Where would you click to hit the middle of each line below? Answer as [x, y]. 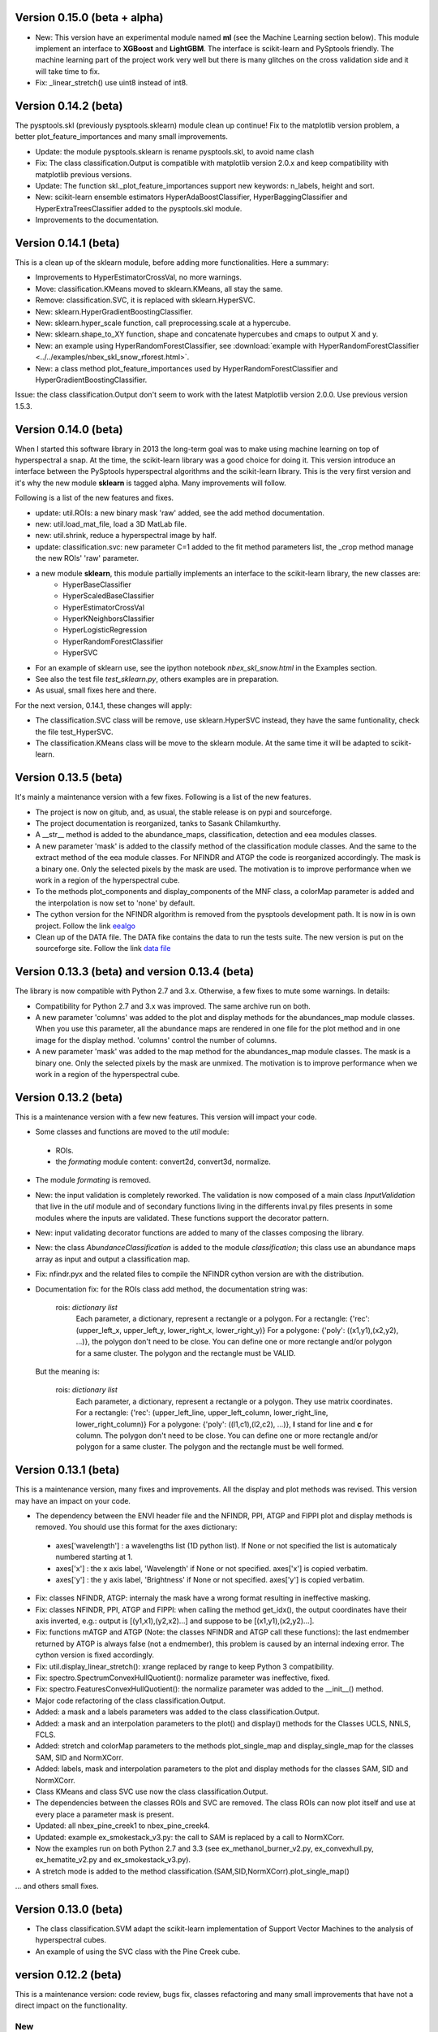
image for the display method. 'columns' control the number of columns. [156, 1040]
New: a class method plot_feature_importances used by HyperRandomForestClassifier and [187, 368]
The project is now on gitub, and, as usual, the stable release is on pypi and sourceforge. [184, 812]
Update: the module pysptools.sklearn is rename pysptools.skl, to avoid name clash [175, 151]
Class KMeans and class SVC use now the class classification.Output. [152, 1791]
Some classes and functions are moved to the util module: [132, 1132]
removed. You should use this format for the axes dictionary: [136, 1527]
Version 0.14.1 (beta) [68, 243]
